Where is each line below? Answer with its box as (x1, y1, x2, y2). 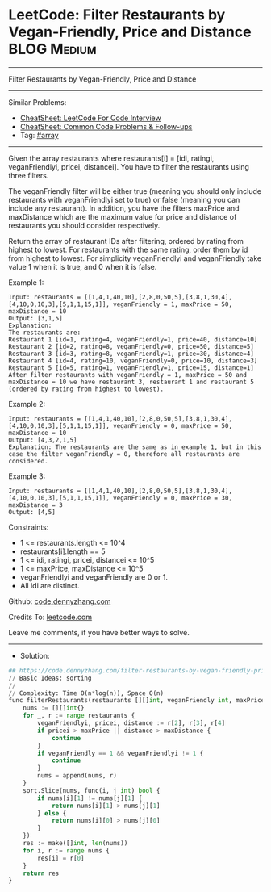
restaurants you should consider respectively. (8, 220, 161, 230)
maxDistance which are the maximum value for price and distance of (8, 211, 237, 221)
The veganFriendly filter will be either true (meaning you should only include (8, 186, 262, 195)
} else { (37, 809, 67, 817)
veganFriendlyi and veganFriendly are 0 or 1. (19, 572, 168, 582)
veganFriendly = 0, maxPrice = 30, (112, 494, 232, 502)
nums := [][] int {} (23, 704, 85, 712)
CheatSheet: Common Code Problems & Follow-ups (19, 121, 193, 131)
